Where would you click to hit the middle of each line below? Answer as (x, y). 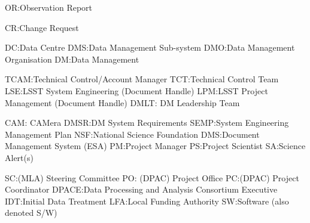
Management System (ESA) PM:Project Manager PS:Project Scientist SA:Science (155, 146)
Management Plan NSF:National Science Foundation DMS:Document (132, 134)
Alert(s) (19, 157)
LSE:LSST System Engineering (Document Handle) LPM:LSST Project (136, 90)
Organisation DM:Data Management (72, 59)
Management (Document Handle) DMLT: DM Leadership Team (122, 102)
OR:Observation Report (49, 7)
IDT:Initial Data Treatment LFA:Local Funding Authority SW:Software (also (147, 201)
